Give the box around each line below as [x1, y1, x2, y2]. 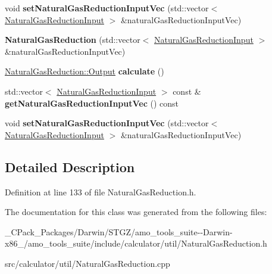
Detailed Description [5, 157, 135, 176]
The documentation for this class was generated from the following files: [5, 205, 267, 218]
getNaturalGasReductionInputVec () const [5, 96, 179, 109]
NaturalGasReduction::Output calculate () [5, 65, 164, 77]
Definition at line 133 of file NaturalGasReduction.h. [5, 185, 196, 198]
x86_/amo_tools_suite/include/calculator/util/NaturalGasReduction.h [5, 237, 267, 250]
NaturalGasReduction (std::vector [5, 33, 140, 46]
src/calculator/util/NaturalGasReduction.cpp [5, 257, 170, 269]
